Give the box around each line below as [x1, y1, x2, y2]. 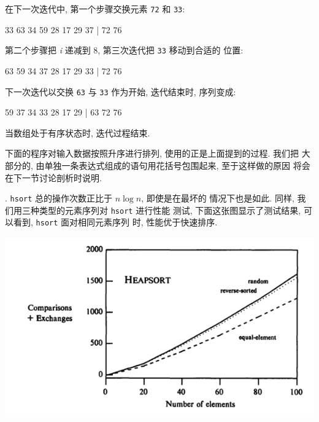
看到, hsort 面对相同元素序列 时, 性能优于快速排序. [13, 216, 218, 229]
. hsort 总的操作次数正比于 [5, 192, 113, 205]
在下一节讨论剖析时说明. [5, 171, 102, 184]
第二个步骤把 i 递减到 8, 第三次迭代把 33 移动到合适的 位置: [5, 44, 244, 57]
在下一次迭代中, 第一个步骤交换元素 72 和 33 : [5, 2, 185, 15]
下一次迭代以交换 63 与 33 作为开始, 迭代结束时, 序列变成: [5, 85, 236, 98]
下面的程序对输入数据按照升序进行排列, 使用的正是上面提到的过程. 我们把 [5, 147, 299, 160]
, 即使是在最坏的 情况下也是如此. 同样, [141, 192, 294, 205]
